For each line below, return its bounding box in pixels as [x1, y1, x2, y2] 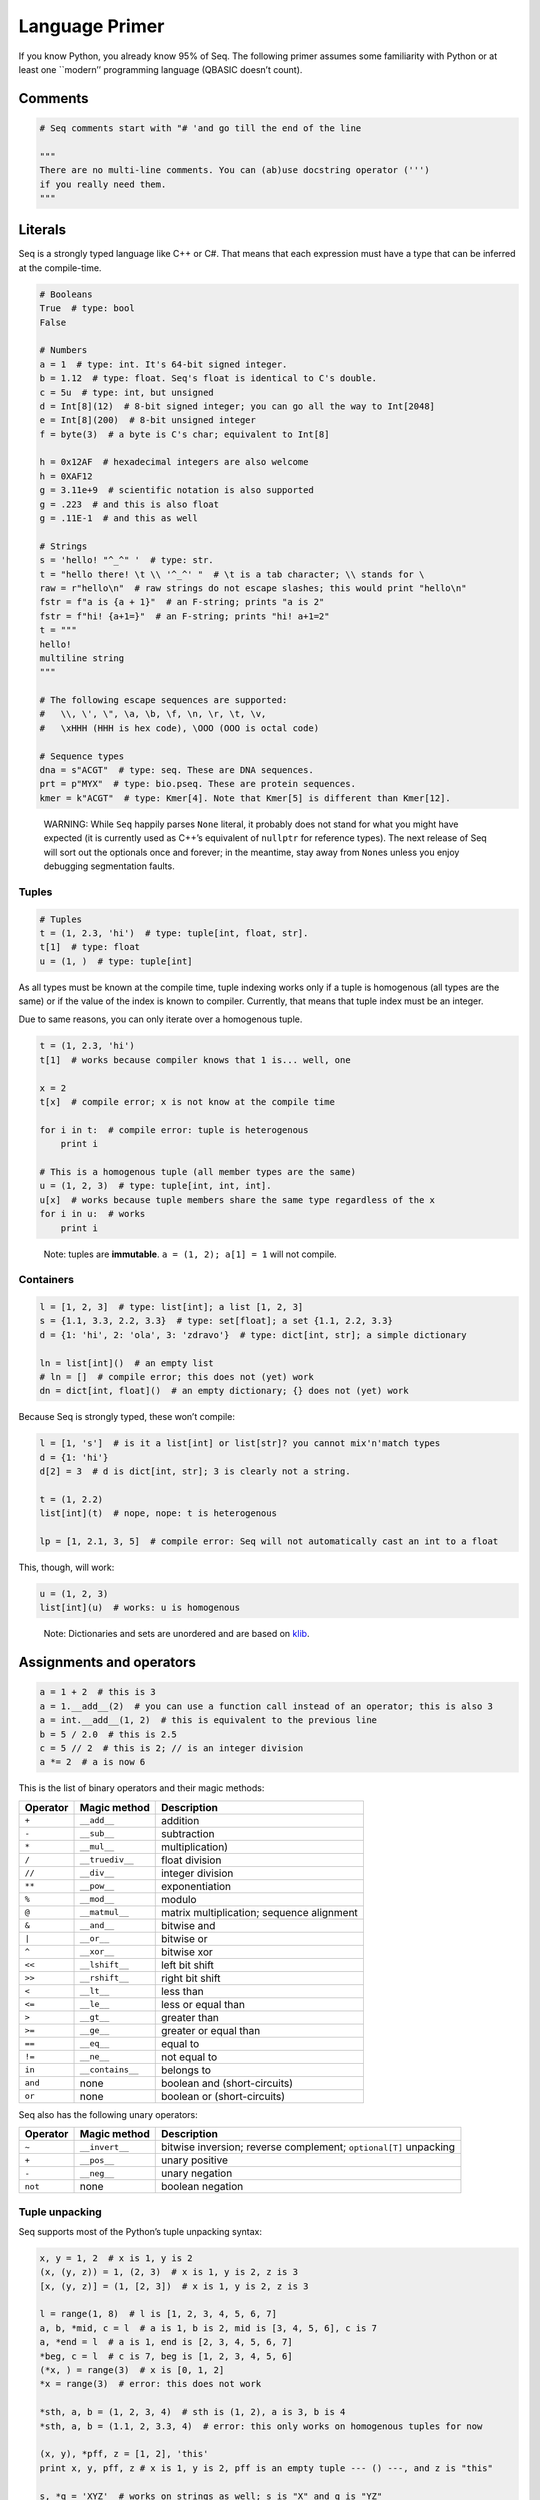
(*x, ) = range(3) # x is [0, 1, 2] [39, 2365, 225, 2376]
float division [160, 1853, 222, 1867]
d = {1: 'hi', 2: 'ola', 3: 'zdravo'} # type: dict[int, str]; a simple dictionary [39, 1329, 467, 1340]
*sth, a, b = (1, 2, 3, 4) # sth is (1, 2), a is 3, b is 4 [39, 2406, 346, 2418]
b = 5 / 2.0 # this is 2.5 [39, 1728, 177, 1740]
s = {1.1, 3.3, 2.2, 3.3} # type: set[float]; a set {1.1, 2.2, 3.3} [39, 1315, 394, 1327]
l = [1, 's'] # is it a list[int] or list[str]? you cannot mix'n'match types [39, 1438, 441, 1449]
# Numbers [39, 345, 88, 356]
